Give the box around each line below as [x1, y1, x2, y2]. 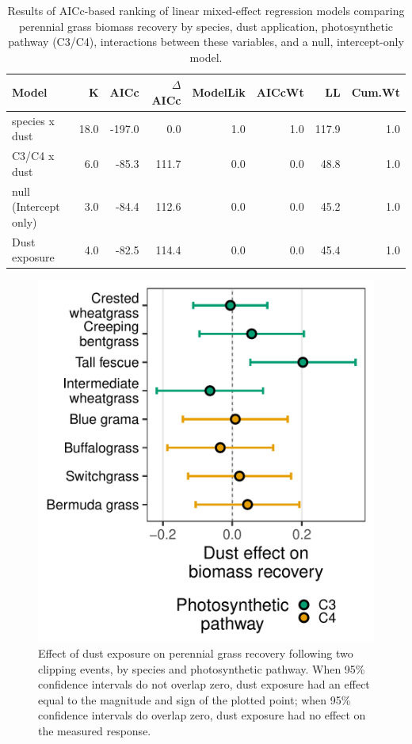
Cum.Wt [351, 84, 400, 101]
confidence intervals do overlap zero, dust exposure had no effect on [38, 707, 366, 723]
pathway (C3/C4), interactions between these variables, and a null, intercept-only [8, 33, 404, 50]
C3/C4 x [12, 147, 55, 164]
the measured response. [38, 722, 151, 738]
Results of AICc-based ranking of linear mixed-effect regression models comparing [7, 2, 405, 18]
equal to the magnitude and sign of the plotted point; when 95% [38, 691, 351, 708]
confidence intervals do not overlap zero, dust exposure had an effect [38, 676, 370, 692]
